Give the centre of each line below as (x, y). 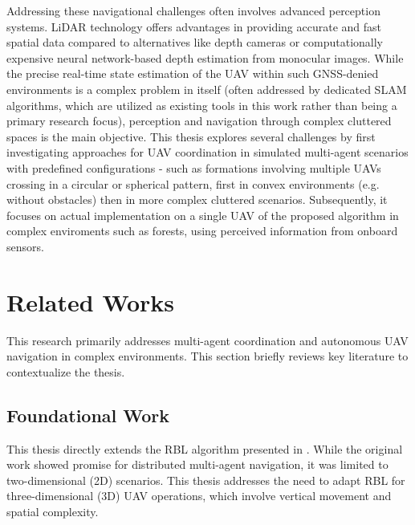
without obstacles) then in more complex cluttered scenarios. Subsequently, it (197, 199)
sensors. (25, 246)
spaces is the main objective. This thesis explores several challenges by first (191, 136)
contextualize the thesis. (66, 371)
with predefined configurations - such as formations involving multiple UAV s (194, 167)
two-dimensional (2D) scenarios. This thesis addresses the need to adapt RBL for (206, 480)
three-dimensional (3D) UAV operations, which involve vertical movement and (199, 496)
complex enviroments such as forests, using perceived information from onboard (202, 231)
